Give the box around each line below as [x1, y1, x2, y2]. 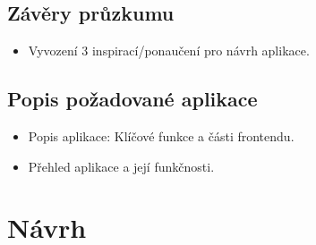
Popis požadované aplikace [7, 85, 258, 113]
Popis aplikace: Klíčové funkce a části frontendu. [28, 127, 295, 145]
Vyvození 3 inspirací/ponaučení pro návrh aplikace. [28, 41, 310, 60]
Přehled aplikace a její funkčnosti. [28, 156, 215, 175]
